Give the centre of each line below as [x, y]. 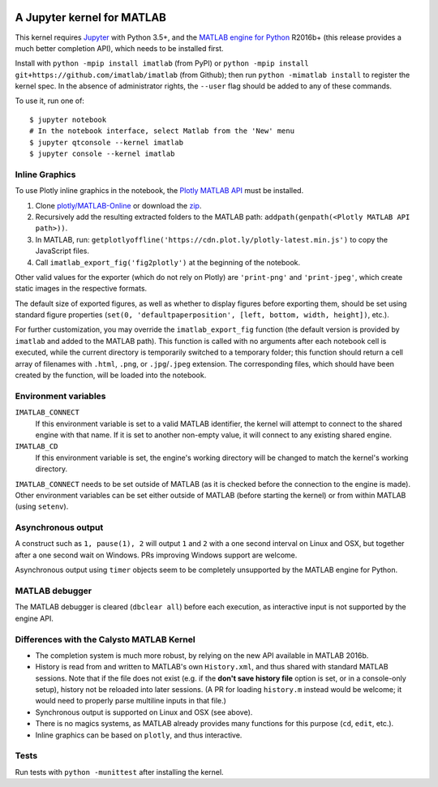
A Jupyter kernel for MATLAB [90, 17]
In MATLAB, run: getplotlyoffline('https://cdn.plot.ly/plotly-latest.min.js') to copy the [212, 239]
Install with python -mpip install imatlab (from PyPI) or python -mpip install [162, 63]
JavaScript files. [62, 251]
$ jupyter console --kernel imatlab [102, 154]
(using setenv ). [42, 506]
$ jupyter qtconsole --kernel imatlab [107, 142]
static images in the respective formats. [81, 289]
